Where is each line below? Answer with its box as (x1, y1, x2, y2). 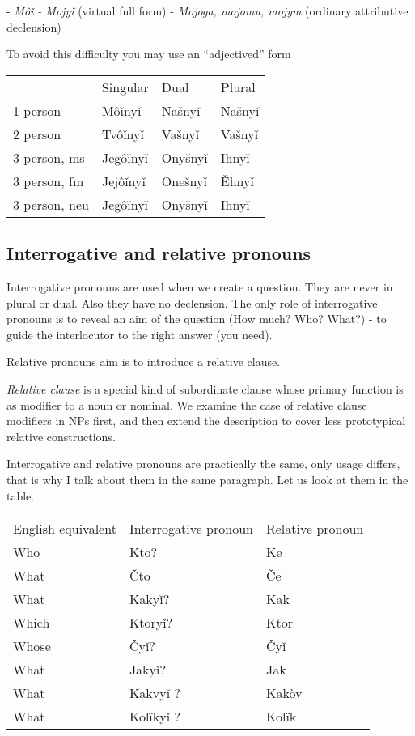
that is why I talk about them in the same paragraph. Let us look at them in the (6, 470, 409, 487)
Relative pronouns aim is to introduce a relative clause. (6, 353, 281, 370)
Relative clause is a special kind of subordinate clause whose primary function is (6, 380, 404, 397)
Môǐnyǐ (101, 100, 142, 120)
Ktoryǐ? (129, 613, 173, 632)
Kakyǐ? (129, 589, 170, 609)
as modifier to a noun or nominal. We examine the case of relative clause (6, 396, 367, 413)
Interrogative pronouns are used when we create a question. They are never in (6, 278, 393, 295)
